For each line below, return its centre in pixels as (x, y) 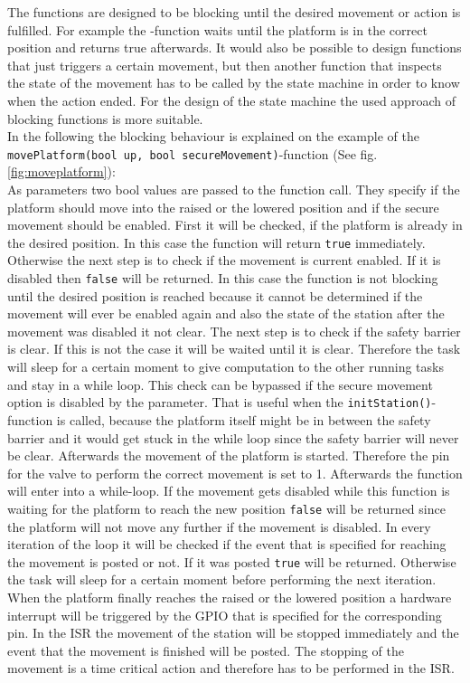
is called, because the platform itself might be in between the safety (244, 419)
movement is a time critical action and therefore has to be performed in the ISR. (231, 668)
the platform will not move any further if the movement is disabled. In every (219, 526)
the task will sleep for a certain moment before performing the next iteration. (222, 579)
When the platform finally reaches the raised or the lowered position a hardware (230, 597)
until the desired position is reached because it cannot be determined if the (215, 295)
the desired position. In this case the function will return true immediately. (216, 242)
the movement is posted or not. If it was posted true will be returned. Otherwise (232, 561)
